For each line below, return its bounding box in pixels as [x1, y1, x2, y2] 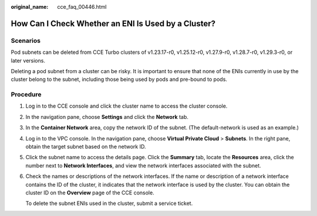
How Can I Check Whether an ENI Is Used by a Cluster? [11, 18, 215, 29]
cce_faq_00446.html [57, 4, 107, 10]
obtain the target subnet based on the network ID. [25, 143, 146, 150]
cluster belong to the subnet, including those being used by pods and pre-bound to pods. [11, 76, 227, 83]
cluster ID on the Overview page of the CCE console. [25, 189, 155, 196]
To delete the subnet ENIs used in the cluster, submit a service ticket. [25, 200, 193, 207]
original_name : [11, 4, 49, 10]
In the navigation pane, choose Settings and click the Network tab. [25, 113, 189, 120]
